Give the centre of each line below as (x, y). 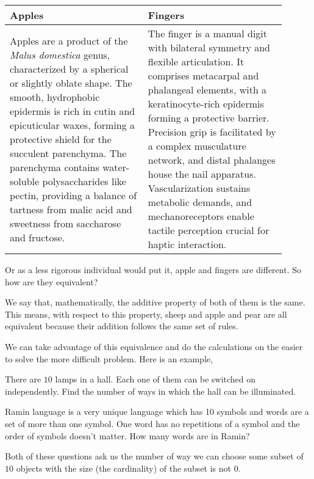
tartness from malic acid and (71, 209)
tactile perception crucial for (209, 230)
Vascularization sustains (199, 188)
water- (116, 167)
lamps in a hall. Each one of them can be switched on (155, 379)
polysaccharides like (84, 181)
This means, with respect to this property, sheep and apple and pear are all (146, 314)
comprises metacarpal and (203, 75)
